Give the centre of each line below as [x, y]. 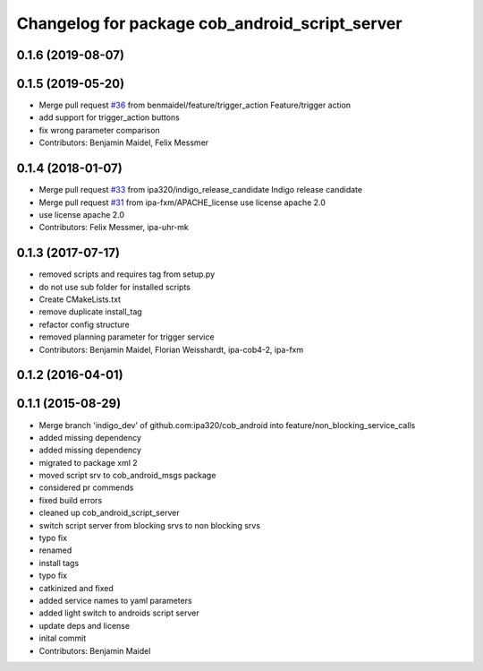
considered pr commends [86, 487]
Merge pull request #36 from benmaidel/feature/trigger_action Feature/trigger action [195, 105]
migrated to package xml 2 [88, 462]
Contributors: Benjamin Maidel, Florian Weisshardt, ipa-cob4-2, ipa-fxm [171, 349]
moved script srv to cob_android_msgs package [127, 476]
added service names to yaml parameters [115, 600]
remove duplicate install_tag [90, 312]
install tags [59, 563]
